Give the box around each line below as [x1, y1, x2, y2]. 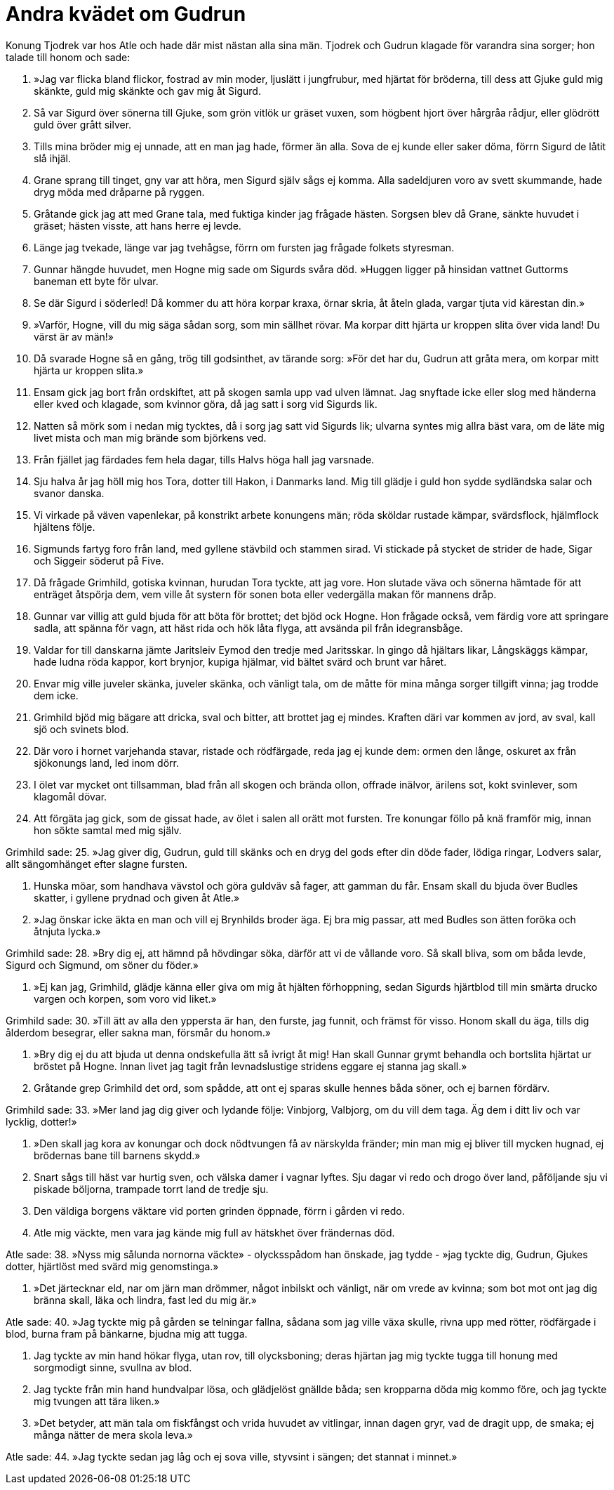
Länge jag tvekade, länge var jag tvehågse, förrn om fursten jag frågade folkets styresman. [34, 241, 455, 253]
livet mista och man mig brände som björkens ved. [34, 431, 267, 444]
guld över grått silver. [34, 118, 132, 131]
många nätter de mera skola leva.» [34, 1428, 193, 1441]
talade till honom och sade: [6, 51, 131, 63]
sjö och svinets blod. [34, 723, 129, 735]
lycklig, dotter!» [6, 1115, 77, 1128]
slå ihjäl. [34, 152, 71, 164]
